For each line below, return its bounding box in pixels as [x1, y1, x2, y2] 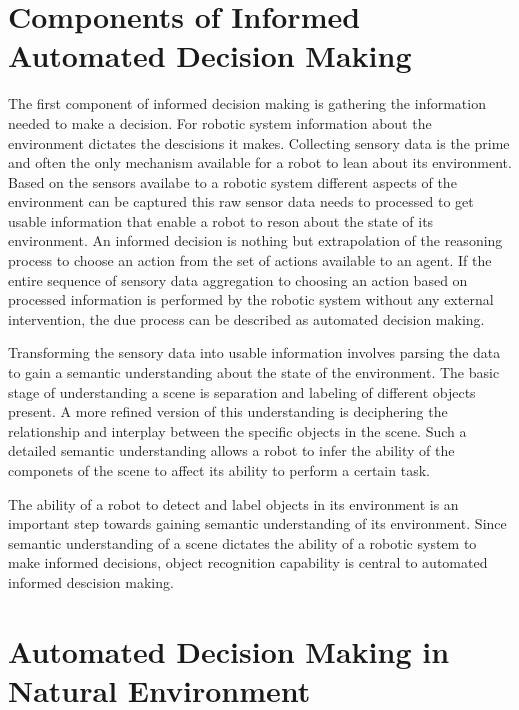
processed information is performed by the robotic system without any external [8, 289, 494, 310]
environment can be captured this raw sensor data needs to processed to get [8, 191, 474, 212]
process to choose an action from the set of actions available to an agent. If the [8, 250, 492, 271]
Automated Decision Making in [8, 630, 450, 671]
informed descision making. [8, 571, 174, 592]
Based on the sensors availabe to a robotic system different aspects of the [8, 171, 457, 192]
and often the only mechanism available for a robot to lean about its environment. [8, 152, 512, 173]
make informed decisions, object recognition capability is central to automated [8, 552, 488, 573]
